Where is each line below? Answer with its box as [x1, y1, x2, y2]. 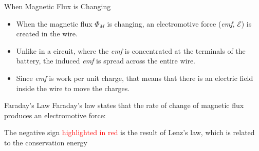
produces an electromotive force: [4, 110, 106, 120]
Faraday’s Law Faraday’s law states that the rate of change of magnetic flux [4, 100, 244, 111]
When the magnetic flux [16, 18, 92, 29]
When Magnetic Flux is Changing [4, 1, 111, 11]
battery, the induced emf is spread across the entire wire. [16, 55, 196, 66]
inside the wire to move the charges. [16, 82, 130, 93]
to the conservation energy [4, 137, 87, 147]
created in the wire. [16, 28, 78, 39]
